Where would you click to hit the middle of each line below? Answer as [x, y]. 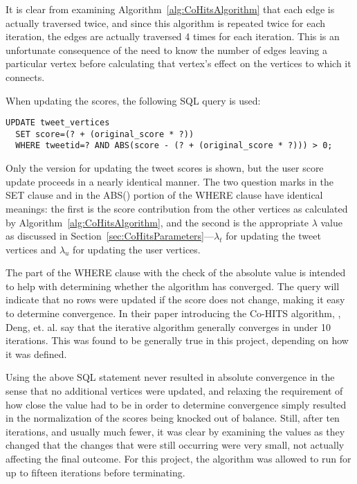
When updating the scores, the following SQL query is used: [133, 100]
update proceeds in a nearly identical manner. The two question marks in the [170, 181]
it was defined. [36, 353]
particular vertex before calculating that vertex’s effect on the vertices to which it [178, 63]
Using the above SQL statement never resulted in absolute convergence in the [170, 377]
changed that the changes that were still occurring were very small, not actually [175, 445]
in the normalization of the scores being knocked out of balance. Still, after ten [173, 418]
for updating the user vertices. [137, 249]
